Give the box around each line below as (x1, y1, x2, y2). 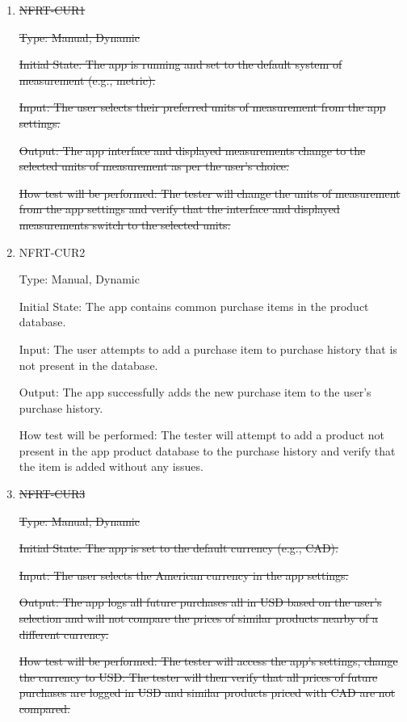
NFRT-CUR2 (19, 243, 86, 260)
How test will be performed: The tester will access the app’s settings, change (19, 653, 398, 670)
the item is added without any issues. (19, 458, 203, 475)
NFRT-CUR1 (19, 2, 86, 18)
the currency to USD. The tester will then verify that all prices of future (19, 668, 378, 685)
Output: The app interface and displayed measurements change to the (19, 141, 366, 158)
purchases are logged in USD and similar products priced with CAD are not (19, 684, 396, 701)
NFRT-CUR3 (19, 485, 86, 502)
